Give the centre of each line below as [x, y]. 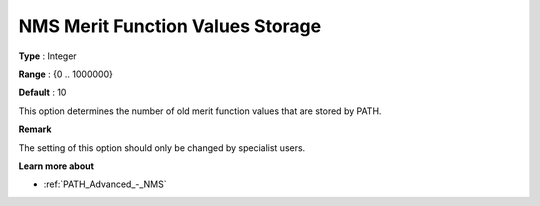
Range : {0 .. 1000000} [66, 74]
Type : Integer [47, 56]
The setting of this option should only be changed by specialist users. [162, 147]
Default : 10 [42, 92]
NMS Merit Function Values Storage [170, 26]
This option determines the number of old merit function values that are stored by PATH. [200, 111]
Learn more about [56, 166]
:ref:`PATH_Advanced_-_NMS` [105, 184]
